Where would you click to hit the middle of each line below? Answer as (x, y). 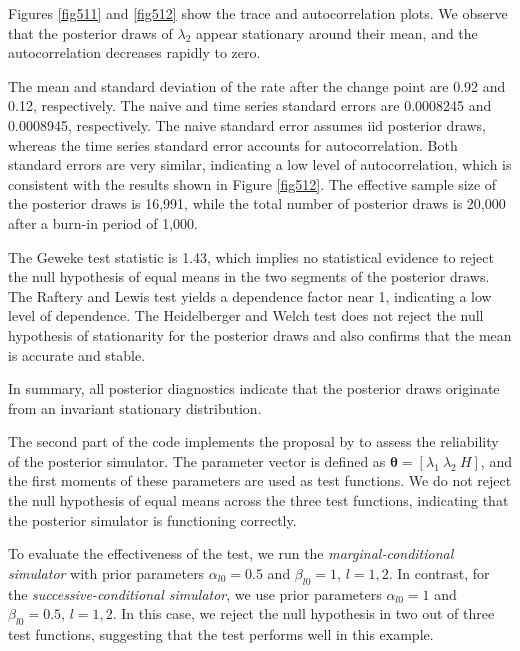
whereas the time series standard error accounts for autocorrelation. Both (233, 144)
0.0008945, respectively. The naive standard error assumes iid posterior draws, (247, 124)
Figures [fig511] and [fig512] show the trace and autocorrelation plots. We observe (258, 13)
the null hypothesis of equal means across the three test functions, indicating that (258, 500)
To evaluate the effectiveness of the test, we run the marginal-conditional (231, 553)
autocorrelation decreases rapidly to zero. (134, 52)
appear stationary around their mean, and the (336, 32)
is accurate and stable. (77, 354)
